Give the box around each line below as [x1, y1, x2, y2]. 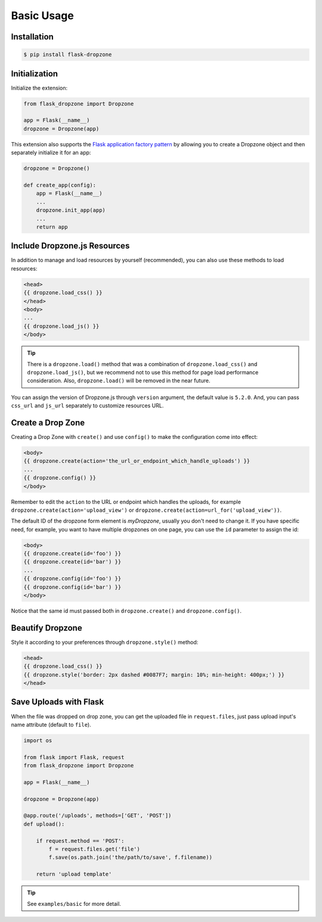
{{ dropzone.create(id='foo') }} [23, 550, 122, 557]
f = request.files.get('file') [48, 846, 140, 852]
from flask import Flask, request [23, 754, 125, 761]
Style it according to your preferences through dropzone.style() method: [11, 638, 199, 646]
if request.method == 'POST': [36, 837, 125, 844]
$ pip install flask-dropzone [23, 51, 112, 58]
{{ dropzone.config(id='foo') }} [23, 575, 122, 582]
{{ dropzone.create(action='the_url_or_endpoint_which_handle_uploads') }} [23, 457, 250, 465]
